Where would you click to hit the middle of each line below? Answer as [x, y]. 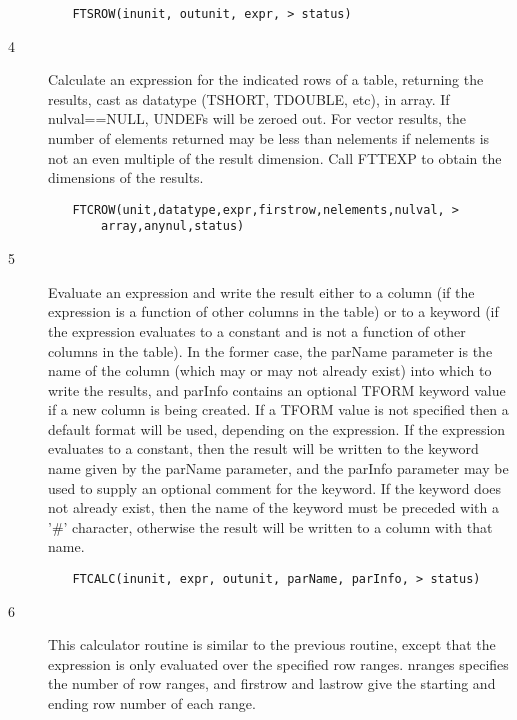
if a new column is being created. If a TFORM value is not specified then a [278, 409]
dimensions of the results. [126, 177]
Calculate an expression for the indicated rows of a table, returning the [266, 79]
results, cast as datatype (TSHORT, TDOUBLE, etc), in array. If [249, 98]
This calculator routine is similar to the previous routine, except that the [272, 644]
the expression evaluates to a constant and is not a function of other [257, 330]
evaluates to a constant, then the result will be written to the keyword [263, 448]
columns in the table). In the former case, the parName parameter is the [270, 350]
